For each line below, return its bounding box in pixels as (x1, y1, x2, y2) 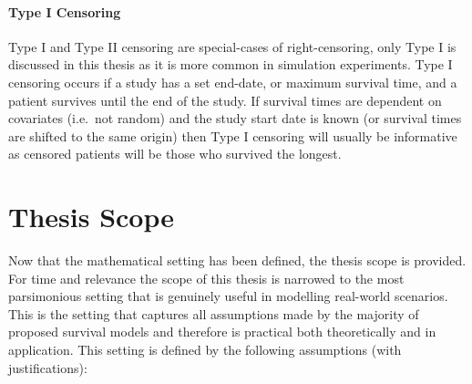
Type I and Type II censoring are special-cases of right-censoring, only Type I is (8, 36, 457, 56)
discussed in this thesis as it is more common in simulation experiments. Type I (8, 55, 453, 74)
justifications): (8, 358, 87, 377)
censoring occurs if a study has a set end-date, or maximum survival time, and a (8, 72, 457, 91)
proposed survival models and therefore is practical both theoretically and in (8, 322, 436, 341)
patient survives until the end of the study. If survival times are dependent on (8, 90, 442, 109)
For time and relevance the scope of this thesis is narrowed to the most (8, 268, 405, 287)
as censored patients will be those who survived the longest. (8, 144, 342, 163)
